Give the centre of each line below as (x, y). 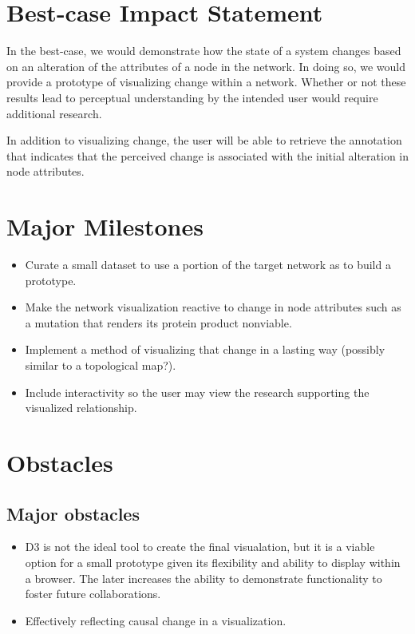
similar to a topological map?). (101, 365)
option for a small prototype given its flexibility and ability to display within (213, 562)
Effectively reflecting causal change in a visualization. (156, 620)
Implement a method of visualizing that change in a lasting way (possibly (205, 349)
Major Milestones (105, 226)
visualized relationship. (81, 408)
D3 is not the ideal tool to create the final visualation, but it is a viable (200, 547)
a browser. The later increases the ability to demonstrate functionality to (204, 578)
